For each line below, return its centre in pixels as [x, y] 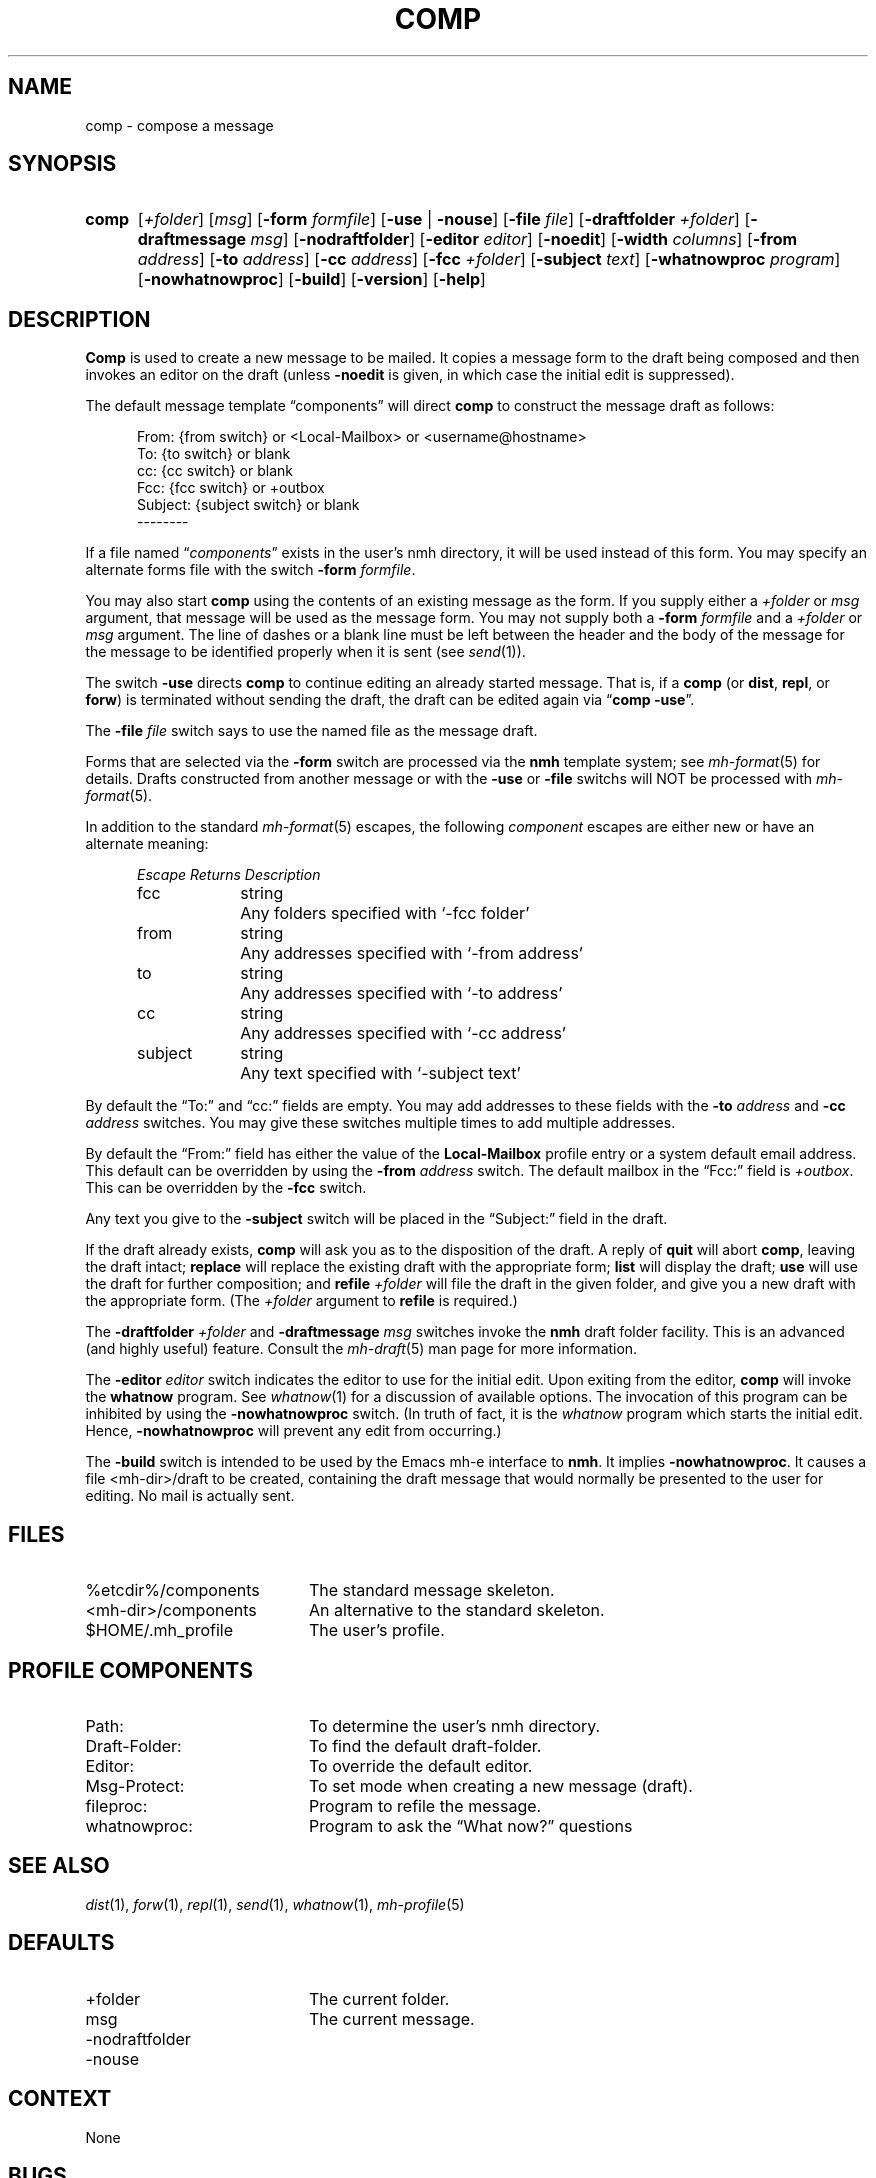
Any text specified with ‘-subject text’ [380, 1073]
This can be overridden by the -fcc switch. [226, 1188]
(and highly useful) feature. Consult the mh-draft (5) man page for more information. [361, 1349]
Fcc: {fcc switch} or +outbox [231, 488]
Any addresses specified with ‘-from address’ [411, 953]
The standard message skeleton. [431, 1590]
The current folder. [379, 1998]
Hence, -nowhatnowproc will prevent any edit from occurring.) [293, 1431]
